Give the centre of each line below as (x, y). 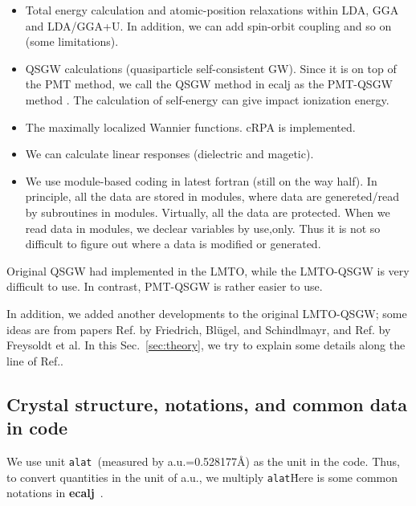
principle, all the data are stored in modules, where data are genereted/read (212, 196)
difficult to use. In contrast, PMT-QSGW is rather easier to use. (165, 286)
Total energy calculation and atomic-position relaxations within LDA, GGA (212, 10)
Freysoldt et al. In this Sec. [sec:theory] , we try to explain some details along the (206, 345)
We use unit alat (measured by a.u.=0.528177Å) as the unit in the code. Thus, (203, 461)
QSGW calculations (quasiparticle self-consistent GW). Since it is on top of (211, 68)
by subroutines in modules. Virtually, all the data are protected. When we (208, 212)
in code (37, 428)
